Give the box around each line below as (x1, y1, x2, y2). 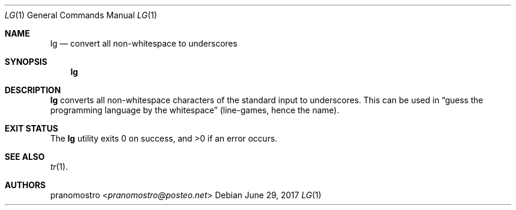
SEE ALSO (5, 152, 45, 162)
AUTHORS (5, 180, 46, 190)
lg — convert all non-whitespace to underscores (50, 38, 237, 48)
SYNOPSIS (5, 57, 48, 67)
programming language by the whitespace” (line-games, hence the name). (50, 105, 339, 115)
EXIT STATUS (5, 123, 58, 133)
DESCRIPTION (5, 85, 61, 95)
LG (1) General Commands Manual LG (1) (5, 10, 157, 20)
